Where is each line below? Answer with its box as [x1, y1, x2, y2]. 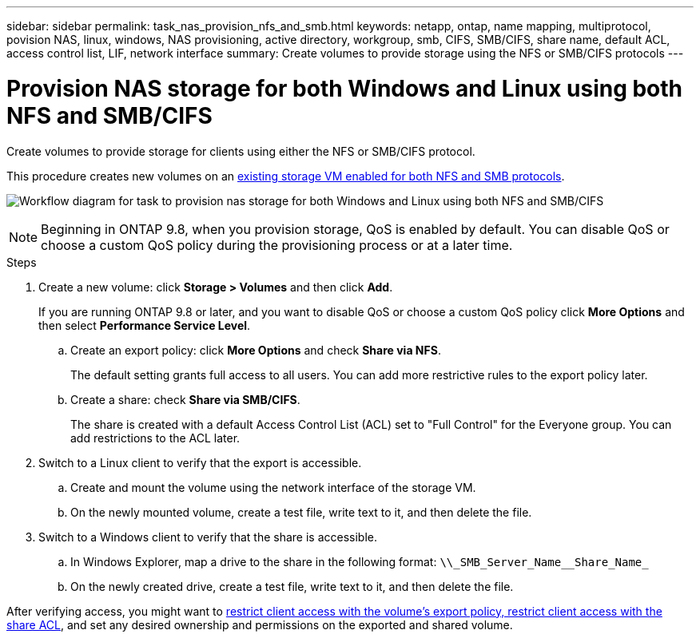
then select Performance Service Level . [38, 318, 251, 332]
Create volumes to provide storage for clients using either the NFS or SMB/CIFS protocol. [6, 144, 475, 158]
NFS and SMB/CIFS [6, 101, 213, 129]
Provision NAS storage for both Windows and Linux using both [6, 74, 683, 102]
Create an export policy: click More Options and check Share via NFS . [70, 343, 441, 357]
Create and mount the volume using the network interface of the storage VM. [70, 480, 476, 494]
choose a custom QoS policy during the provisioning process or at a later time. [41, 236, 513, 253]
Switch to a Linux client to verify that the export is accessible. [38, 455, 362, 470]
